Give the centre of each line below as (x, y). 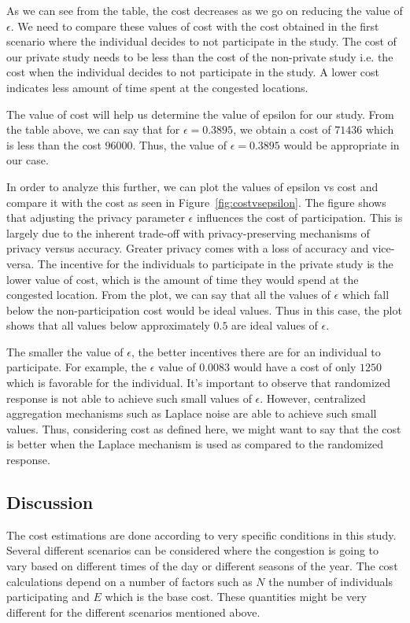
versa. (20, 263)
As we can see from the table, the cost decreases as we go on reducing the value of (205, 10)
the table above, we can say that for (93, 129)
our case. (28, 160)
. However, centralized (313, 398)
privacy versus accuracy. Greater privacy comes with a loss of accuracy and (188, 248)
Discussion (50, 502)
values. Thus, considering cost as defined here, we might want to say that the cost (204, 428)
